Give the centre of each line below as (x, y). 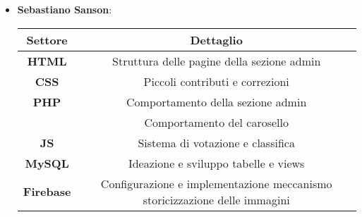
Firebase (47, 192)
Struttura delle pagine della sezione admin (217, 61)
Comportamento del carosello (216, 122)
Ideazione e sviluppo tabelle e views (216, 163)
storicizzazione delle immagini (216, 199)
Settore (47, 39)
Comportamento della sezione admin (217, 101)
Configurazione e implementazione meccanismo (216, 183)
